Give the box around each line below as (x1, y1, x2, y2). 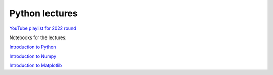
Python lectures (9, 8, 78, 19)
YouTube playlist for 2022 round (9, 25, 76, 31)
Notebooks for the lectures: (9, 34, 67, 41)
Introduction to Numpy (9, 53, 57, 59)
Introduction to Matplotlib (9, 62, 62, 68)
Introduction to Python (9, 44, 56, 50)
